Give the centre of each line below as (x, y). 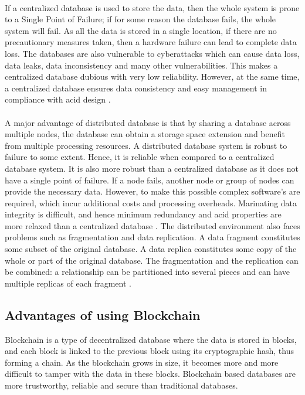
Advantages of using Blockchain (103, 314)
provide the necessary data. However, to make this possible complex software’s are (152, 191)
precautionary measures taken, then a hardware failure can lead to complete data (151, 42)
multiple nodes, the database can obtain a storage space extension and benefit (145, 134)
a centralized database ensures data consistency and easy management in (136, 88)
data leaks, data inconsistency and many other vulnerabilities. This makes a (141, 65)
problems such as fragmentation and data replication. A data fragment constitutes (152, 237)
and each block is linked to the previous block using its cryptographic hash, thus (149, 351)
